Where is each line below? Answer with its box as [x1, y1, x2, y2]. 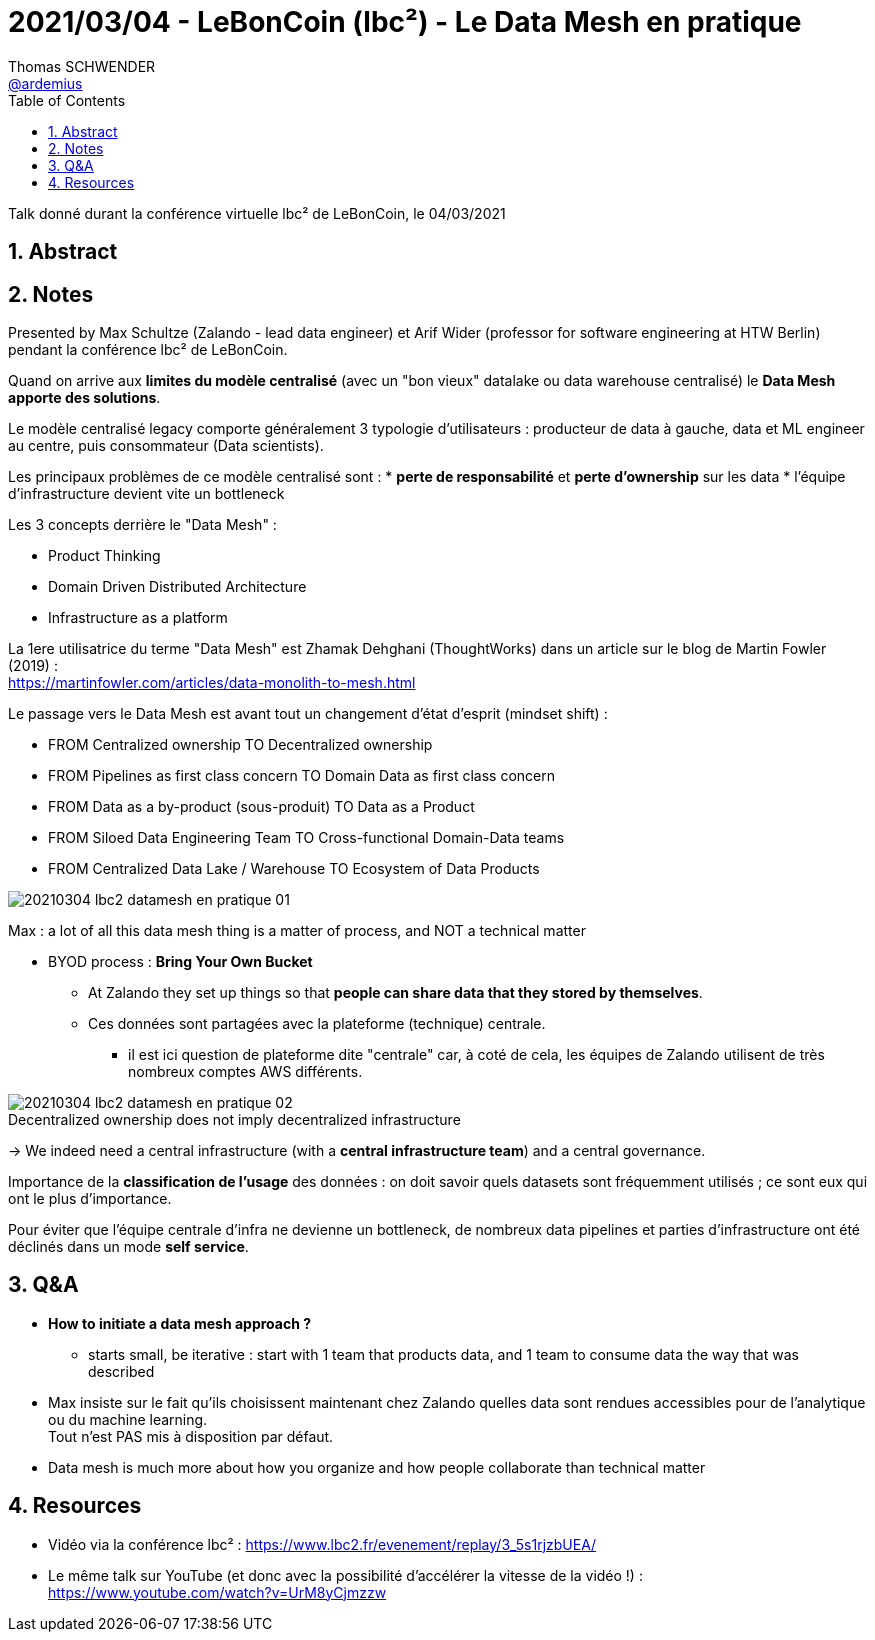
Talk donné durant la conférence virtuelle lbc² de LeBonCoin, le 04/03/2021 [8, 204, 506, 222]
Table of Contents [8, 91, 126, 109]
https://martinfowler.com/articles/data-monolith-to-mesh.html [8, 674, 416, 692]
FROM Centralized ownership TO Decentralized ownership [48, 736, 433, 754]
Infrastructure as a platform [48, 609, 228, 627]
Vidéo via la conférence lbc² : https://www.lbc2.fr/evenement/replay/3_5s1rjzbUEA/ [48, 1535, 597, 1553]
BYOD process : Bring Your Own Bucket [48, 953, 313, 971]
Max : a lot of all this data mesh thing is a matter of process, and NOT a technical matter [8, 922, 586, 940]
